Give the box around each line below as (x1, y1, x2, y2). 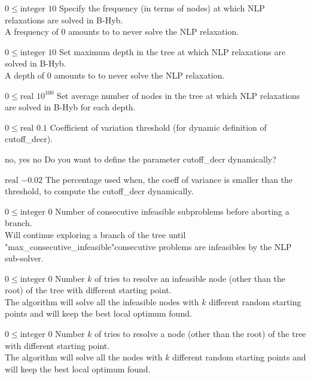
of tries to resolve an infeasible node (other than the (94, 272, 285, 284)
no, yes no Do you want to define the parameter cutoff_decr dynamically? (5, 152, 276, 165)
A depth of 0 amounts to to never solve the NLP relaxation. (5, 68, 225, 81)
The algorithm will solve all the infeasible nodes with (5, 295, 199, 308)
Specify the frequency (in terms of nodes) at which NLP (59, 2, 265, 14)
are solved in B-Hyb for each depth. (5, 101, 136, 113)
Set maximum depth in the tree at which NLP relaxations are (59, 45, 286, 58)
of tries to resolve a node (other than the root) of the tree (94, 327, 306, 340)
